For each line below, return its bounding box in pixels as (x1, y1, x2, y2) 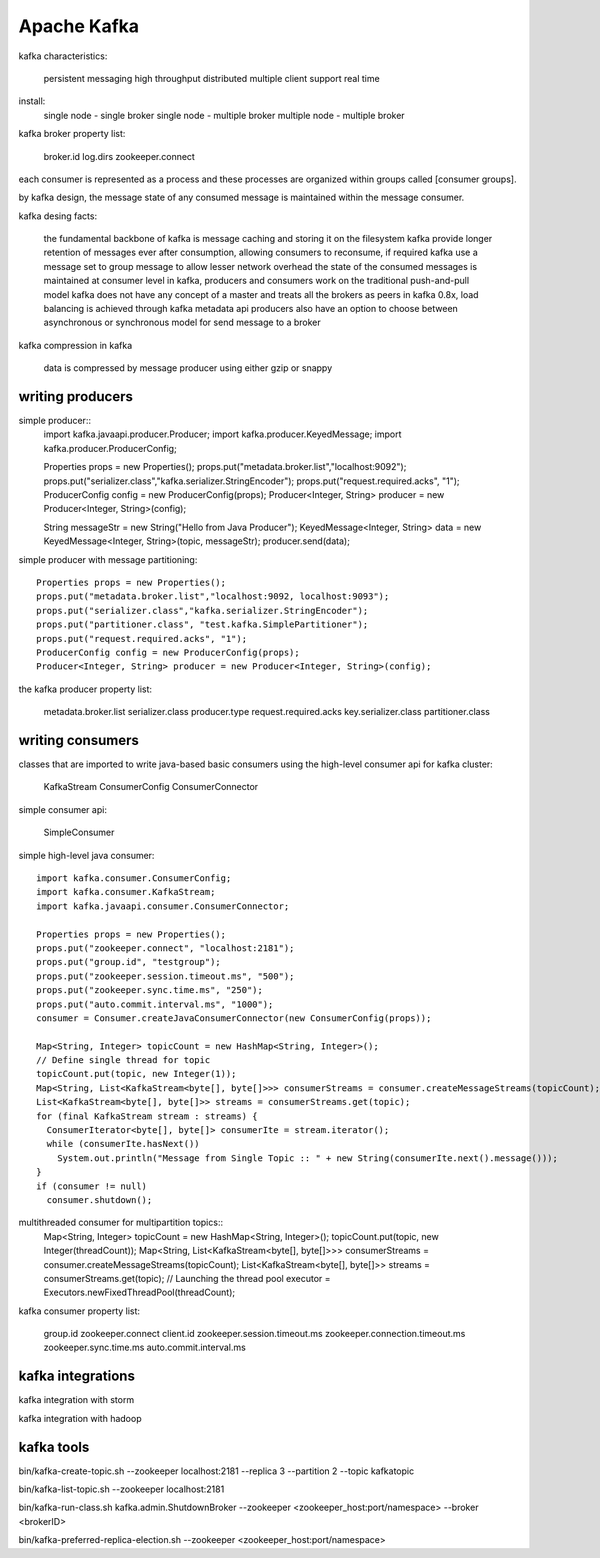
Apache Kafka (18, 15, 140, 37)
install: (18, 95, 46, 107)
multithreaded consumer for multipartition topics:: (18, 1216, 224, 1229)
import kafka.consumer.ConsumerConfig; (36, 872, 232, 884)
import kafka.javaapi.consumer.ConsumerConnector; (36, 900, 290, 912)
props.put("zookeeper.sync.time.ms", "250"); (36, 985, 264, 996)
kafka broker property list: (18, 128, 126, 140)
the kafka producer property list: (18, 683, 153, 695)
